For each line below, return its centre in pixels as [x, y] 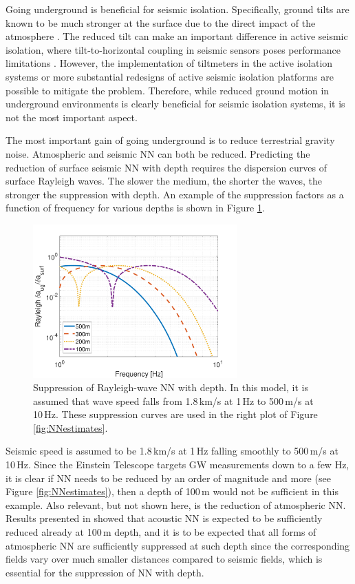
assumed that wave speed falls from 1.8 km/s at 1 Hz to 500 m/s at [173, 400]
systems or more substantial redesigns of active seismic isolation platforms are [170, 76]
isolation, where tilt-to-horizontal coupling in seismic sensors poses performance [173, 49]
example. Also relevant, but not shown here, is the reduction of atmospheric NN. [176, 504]
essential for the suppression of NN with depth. [105, 572]
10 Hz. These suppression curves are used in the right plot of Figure [175, 414]
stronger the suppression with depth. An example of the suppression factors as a [175, 194]
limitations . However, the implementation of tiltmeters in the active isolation [169, 63]
